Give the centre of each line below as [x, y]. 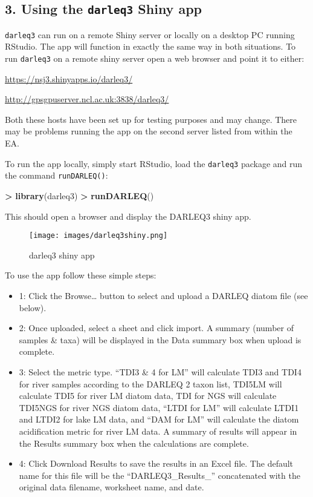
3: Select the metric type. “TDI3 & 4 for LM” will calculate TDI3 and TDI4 [160, 371]
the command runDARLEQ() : [56, 175]
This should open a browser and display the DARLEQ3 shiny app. [128, 216]
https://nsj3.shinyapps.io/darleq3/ [69, 78]
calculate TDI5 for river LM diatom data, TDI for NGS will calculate [148, 396]
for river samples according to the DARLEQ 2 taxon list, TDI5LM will [150, 383]
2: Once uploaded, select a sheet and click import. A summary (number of [156, 328]
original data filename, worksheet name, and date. [111, 487]
